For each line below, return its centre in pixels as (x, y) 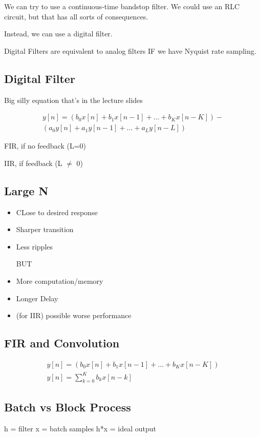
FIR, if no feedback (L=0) (45, 146)
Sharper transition (45, 229)
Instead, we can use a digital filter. (58, 34)
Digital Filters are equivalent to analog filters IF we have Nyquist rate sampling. (130, 50)
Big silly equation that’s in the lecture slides (73, 100)
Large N (26, 190)
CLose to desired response (57, 212)
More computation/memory (60, 281)
